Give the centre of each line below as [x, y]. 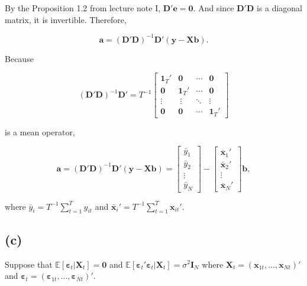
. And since [214, 8]
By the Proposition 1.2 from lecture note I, [83, 8]
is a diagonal [279, 8]
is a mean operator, [40, 131]
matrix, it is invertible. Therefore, [66, 19]
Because [19, 58]
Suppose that [29, 264]
